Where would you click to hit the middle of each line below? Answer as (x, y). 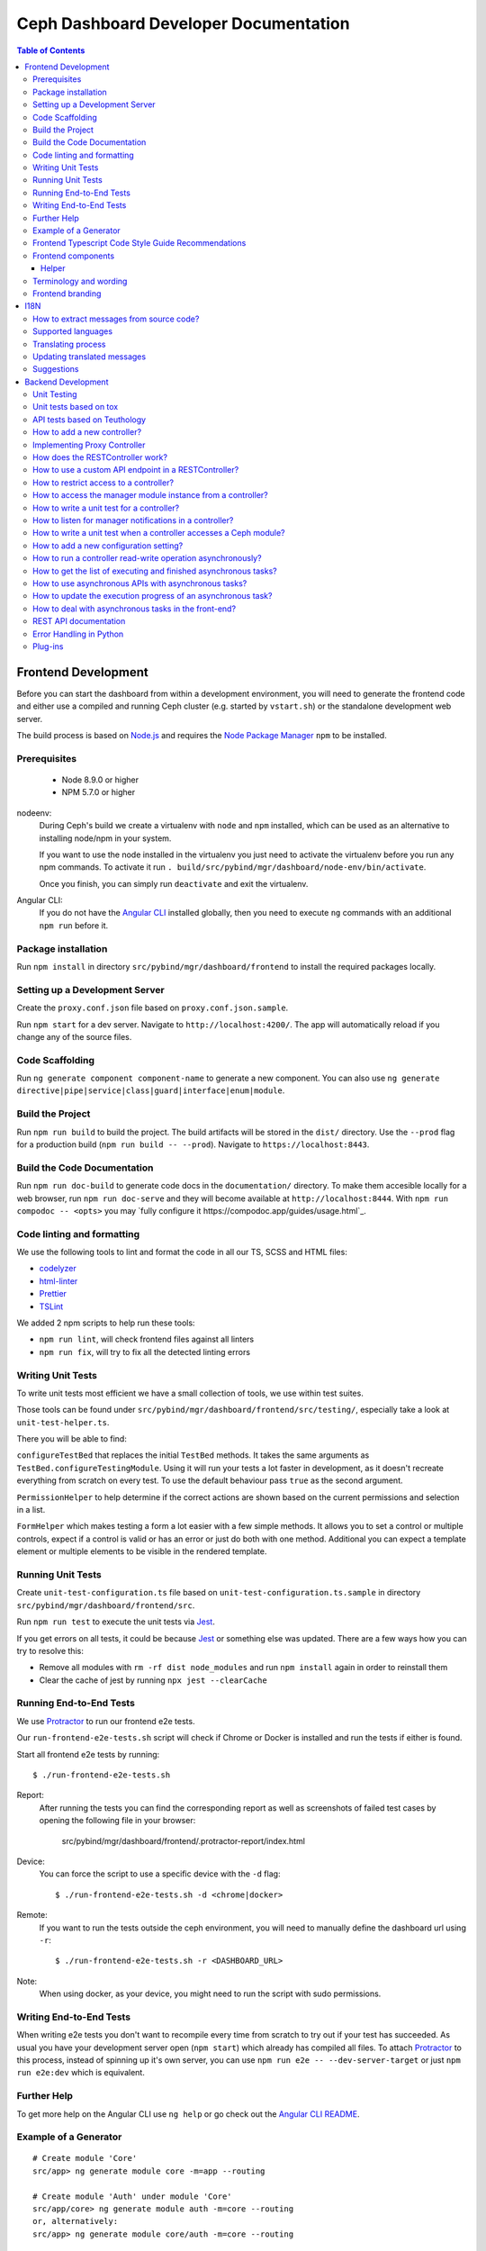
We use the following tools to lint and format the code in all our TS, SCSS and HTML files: (182, 1252)
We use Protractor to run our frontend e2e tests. (106, 1721)
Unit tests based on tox (76, 407)
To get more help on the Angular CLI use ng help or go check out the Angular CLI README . (188, 2114)
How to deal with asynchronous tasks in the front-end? (135, 609)
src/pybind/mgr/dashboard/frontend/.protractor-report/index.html (184, 1840)
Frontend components (74, 256)
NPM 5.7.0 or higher (99, 792)
